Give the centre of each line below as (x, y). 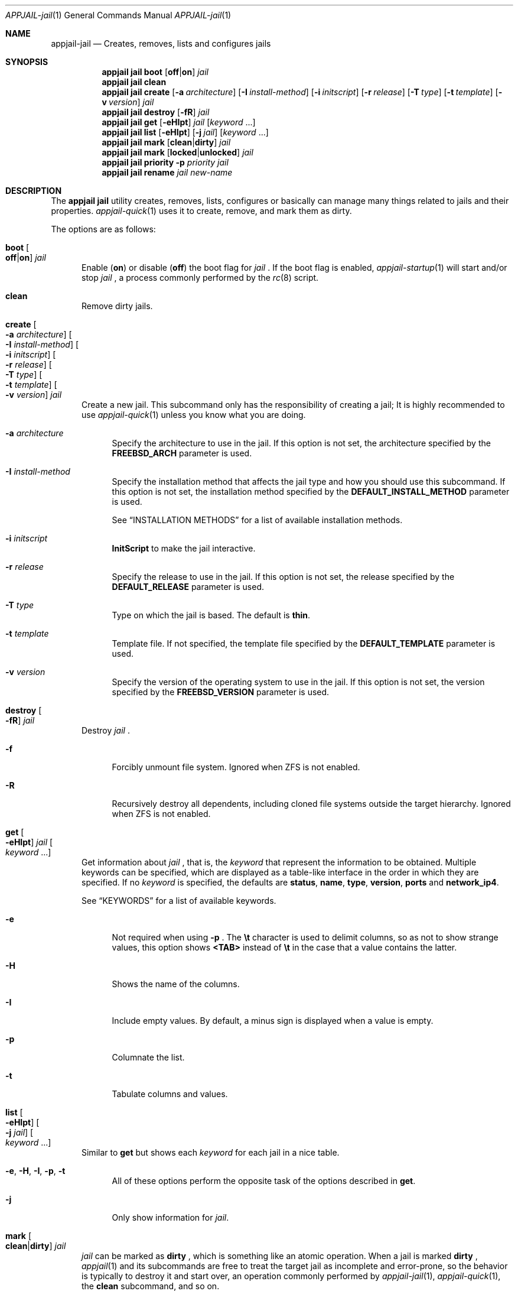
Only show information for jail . (170, 1217)
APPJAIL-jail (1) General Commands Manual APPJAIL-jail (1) (118, 15)
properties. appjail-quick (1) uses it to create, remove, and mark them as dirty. (201, 211)
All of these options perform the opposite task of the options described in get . (264, 1181)
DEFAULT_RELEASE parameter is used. (188, 587)
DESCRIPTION (34, 191)
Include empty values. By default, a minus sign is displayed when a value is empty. (273, 1021)
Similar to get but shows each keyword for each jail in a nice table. (211, 1152)
